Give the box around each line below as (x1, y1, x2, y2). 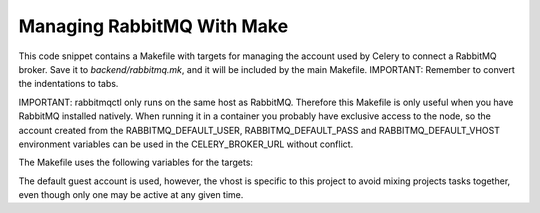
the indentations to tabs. (18, 78, 119, 90)
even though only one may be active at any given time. (18, 189, 244, 201)
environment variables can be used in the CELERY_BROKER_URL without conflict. (18, 138, 354, 150)
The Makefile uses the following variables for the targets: (18, 156, 254, 169)
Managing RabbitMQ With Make (18, 15, 289, 37)
